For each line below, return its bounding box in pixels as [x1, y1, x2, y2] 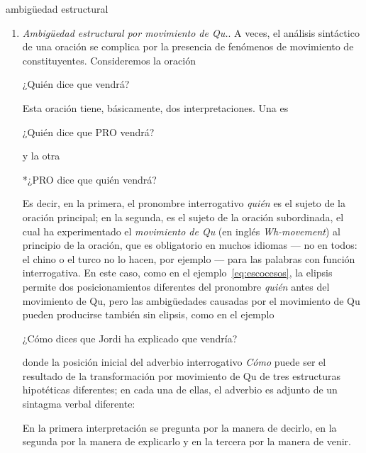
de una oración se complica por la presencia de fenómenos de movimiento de [22, 39, 354, 54]
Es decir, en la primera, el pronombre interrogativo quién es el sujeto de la [22, 196, 346, 211]
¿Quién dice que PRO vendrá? [22, 124, 155, 139]
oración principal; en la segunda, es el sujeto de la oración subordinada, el [22, 209, 344, 224]
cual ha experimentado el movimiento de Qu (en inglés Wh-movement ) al [22, 223, 340, 238]
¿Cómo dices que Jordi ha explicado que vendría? [22, 330, 238, 345]
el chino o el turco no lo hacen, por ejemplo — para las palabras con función [22, 251, 355, 266]
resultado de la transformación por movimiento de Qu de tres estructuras [22, 368, 341, 383]
